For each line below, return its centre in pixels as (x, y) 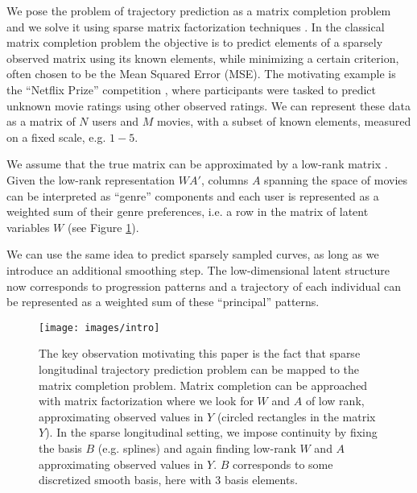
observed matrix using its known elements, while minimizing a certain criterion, (203, 58)
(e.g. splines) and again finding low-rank (197, 447)
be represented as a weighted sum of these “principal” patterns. (163, 302)
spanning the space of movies (336, 179)
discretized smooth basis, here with (125, 480)
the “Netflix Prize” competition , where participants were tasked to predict (192, 89)
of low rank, (335, 401)
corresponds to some (283, 464)
